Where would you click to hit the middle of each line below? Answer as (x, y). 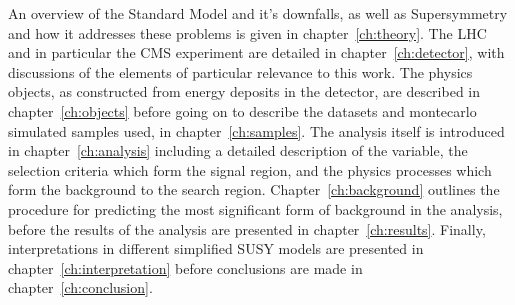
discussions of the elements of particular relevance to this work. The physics (240, 71)
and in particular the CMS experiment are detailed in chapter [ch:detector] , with (256, 52)
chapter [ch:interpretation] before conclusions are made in (185, 267)
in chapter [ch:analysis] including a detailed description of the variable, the (238, 150)
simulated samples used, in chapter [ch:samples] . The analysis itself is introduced (256, 130)
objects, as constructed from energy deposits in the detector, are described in (244, 91)
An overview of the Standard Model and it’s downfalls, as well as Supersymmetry (258, 13)
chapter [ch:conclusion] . (80, 287)
